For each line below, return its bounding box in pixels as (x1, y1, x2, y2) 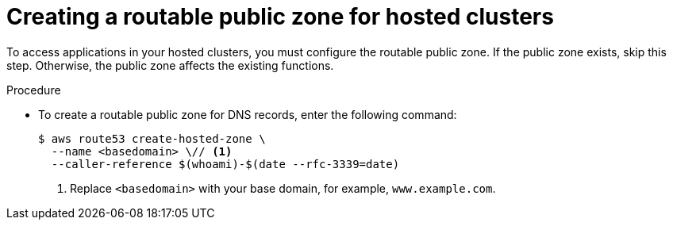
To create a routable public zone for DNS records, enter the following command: (38, 107, 457, 121)
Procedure (6, 82, 61, 97)
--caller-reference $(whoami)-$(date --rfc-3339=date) (51, 157, 400, 170)
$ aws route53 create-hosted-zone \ (38, 132, 266, 145)
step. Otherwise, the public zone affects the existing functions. (6, 58, 334, 72)
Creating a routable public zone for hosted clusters (6, 3, 554, 30)
